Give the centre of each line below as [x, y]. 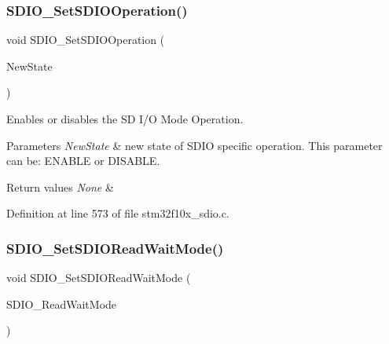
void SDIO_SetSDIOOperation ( [86, 40]
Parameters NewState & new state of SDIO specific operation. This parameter [194, 145]
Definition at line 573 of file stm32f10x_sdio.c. [118, 213]
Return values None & [60, 187]
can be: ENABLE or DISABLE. [83, 161]
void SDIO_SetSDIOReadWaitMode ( [99, 278]
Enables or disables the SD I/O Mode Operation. [125, 119]
